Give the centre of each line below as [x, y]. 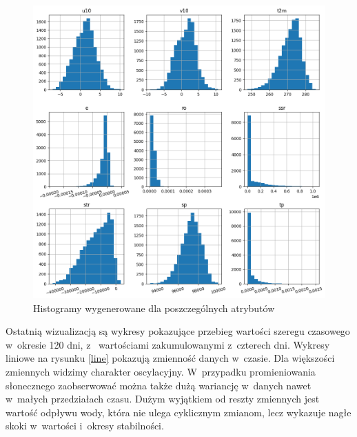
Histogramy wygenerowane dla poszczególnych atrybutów [154, 308]
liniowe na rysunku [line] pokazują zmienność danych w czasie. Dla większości [170, 358]
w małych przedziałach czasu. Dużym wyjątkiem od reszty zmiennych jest [163, 399]
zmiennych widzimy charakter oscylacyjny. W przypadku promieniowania [161, 371]
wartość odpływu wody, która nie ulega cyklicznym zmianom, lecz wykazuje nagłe [178, 412]
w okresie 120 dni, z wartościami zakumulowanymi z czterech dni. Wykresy [168, 344]
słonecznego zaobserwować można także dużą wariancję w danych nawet [159, 385]
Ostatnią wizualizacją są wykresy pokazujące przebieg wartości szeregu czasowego [178, 331]
